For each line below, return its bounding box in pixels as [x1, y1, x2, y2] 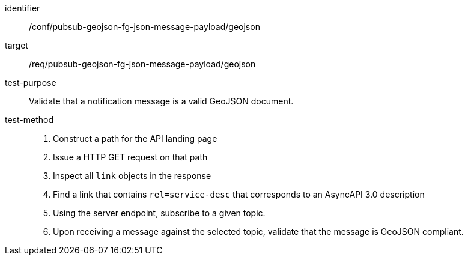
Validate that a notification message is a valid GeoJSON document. [29, 96, 294, 106]
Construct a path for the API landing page [53, 133, 217, 144]
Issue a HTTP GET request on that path [53, 152, 208, 162]
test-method [5, 115, 53, 125]
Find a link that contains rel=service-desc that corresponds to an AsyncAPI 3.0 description [53, 189, 425, 199]
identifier [5, 3, 40, 13]
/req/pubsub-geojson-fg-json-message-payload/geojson [29, 59, 256, 69]
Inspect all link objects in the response [53, 171, 211, 181]
